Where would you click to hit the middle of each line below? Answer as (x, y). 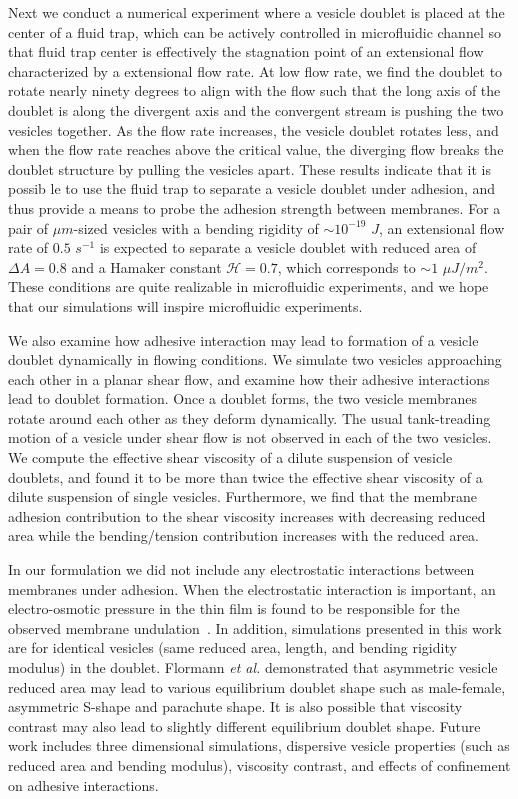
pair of (28, 227)
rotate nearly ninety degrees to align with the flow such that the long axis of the (254, 90)
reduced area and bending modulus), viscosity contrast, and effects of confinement (259, 764)
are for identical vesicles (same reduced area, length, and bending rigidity (232, 647)
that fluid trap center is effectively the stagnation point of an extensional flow (246, 51)
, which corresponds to (346, 266)
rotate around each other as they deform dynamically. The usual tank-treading (249, 417)
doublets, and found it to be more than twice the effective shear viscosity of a (245, 476)
